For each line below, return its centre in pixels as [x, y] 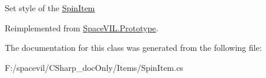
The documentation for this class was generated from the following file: [133, 48]
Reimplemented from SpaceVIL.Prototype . [82, 27]
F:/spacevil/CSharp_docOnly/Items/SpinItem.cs [94, 67]
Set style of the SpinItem [50, 8]
